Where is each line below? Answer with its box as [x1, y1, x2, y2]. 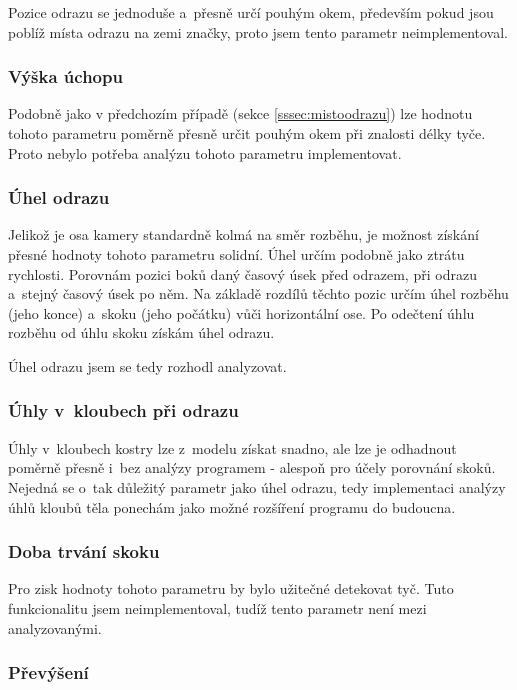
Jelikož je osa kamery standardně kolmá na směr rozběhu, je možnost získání [8, 224, 479, 245]
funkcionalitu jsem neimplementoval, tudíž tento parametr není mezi [8, 597, 427, 618]
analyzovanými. [8, 617, 102, 638]
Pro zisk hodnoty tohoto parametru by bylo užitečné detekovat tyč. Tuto [8, 578, 454, 599]
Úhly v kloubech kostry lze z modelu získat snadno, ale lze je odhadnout [8, 437, 457, 458]
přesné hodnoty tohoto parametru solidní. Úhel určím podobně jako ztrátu [8, 244, 465, 264]
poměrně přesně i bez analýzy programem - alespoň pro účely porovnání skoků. [8, 457, 496, 478]
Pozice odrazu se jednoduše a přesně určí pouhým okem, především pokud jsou [8, 2, 494, 22]
